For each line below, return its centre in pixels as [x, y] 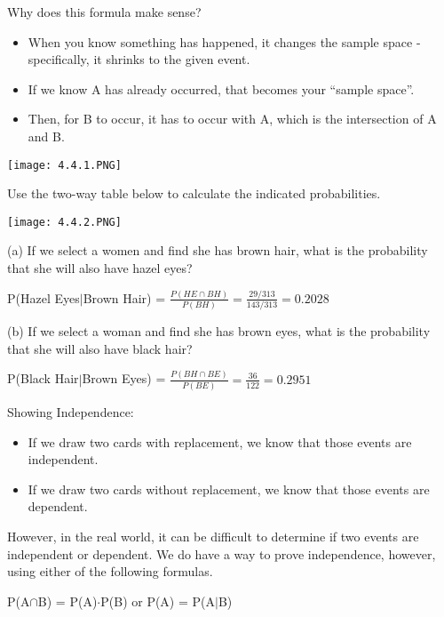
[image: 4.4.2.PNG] [64, 222]
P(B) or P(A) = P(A [158, 601]
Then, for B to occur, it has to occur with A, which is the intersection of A [232, 119]
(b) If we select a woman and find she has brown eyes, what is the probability [219, 331]
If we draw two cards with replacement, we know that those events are [220, 441]
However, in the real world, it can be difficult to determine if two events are [213, 537]
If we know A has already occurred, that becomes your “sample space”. [221, 88]
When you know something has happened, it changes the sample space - [224, 41]
